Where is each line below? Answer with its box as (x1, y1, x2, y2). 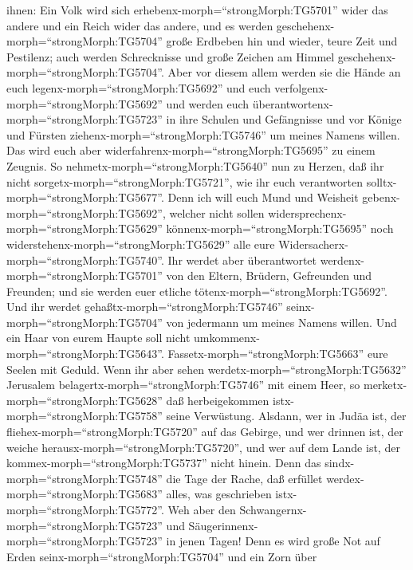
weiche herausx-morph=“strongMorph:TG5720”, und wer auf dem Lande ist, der (6, 438, 400, 455)
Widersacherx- (278, 235, 348, 252)
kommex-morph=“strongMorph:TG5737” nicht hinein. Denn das (6, 454, 321, 471)
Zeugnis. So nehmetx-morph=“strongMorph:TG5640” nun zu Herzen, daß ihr (6, 157, 384, 174)
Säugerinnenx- (188, 517, 258, 533)
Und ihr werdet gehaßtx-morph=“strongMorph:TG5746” (6, 298, 283, 315)
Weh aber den (167, 501, 236, 517)
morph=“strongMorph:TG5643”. (6, 345, 164, 362)
